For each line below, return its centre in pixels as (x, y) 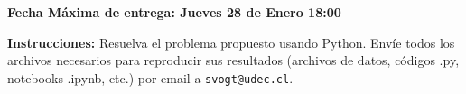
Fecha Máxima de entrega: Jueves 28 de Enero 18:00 (174, 12)
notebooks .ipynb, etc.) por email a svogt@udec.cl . (150, 77)
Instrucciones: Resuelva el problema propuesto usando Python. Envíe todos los (231, 42)
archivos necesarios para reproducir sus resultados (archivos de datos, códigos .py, (233, 60)
